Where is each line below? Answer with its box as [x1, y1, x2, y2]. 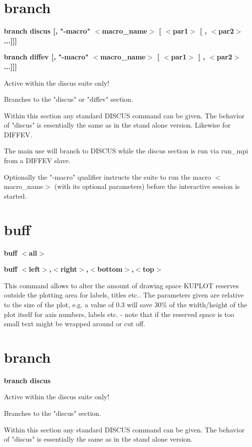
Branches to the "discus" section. [4, 408, 101, 418]
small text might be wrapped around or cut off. [4, 318, 145, 329]
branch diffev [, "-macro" [4, 52, 89, 62]
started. [4, 190, 27, 201]
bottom [97, 264, 123, 274]
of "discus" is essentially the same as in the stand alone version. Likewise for [4, 120, 231, 130]
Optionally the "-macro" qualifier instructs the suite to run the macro [4, 171, 211, 182]
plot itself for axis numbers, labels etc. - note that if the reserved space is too [4, 309, 234, 319]
